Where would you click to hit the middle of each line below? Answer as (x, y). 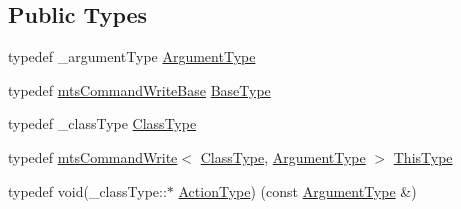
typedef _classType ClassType (102, 123)
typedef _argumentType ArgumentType (132, 56)
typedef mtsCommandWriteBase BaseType (139, 89)
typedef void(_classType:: (87, 190)
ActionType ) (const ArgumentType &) (297, 190)
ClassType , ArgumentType (283, 156)
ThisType (423, 156)
